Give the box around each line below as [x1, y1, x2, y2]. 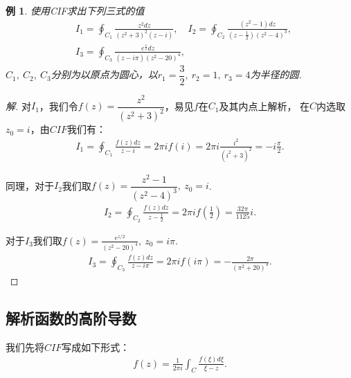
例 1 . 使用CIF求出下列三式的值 [6, 3, 145, 17]
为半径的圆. [250, 67, 302, 82]
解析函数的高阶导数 [6, 307, 136, 328]
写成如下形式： [62, 339, 130, 354]
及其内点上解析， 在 [219, 98, 310, 113]
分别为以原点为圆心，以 [51, 67, 158, 82]
